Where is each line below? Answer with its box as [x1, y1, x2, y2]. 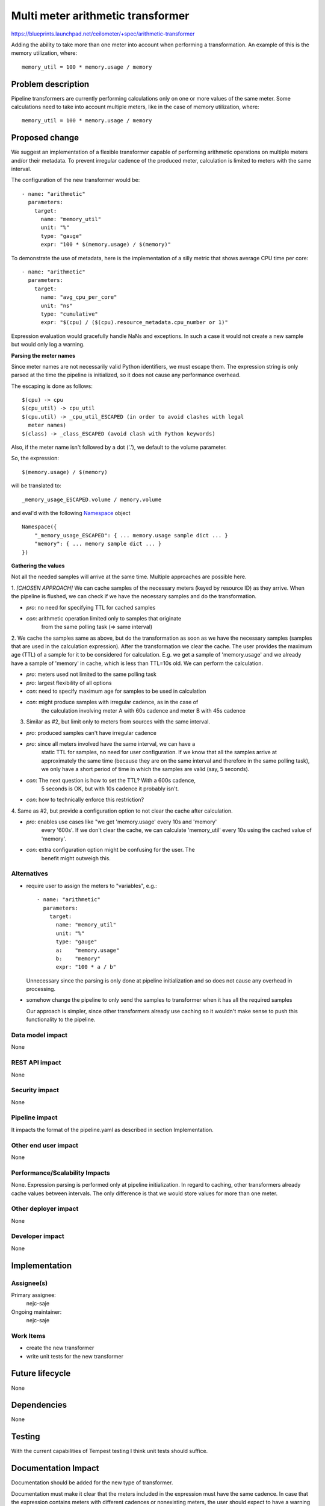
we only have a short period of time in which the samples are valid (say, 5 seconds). [41, 766, 250, 773]
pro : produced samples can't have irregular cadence [26, 729, 156, 736]
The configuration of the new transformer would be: [11, 177, 140, 184]
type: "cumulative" [40, 310, 99, 317]
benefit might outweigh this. [41, 854, 111, 861]
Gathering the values [11, 562, 65, 569]
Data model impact [11, 1031, 68, 1039]
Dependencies [11, 1400, 67, 1410]
